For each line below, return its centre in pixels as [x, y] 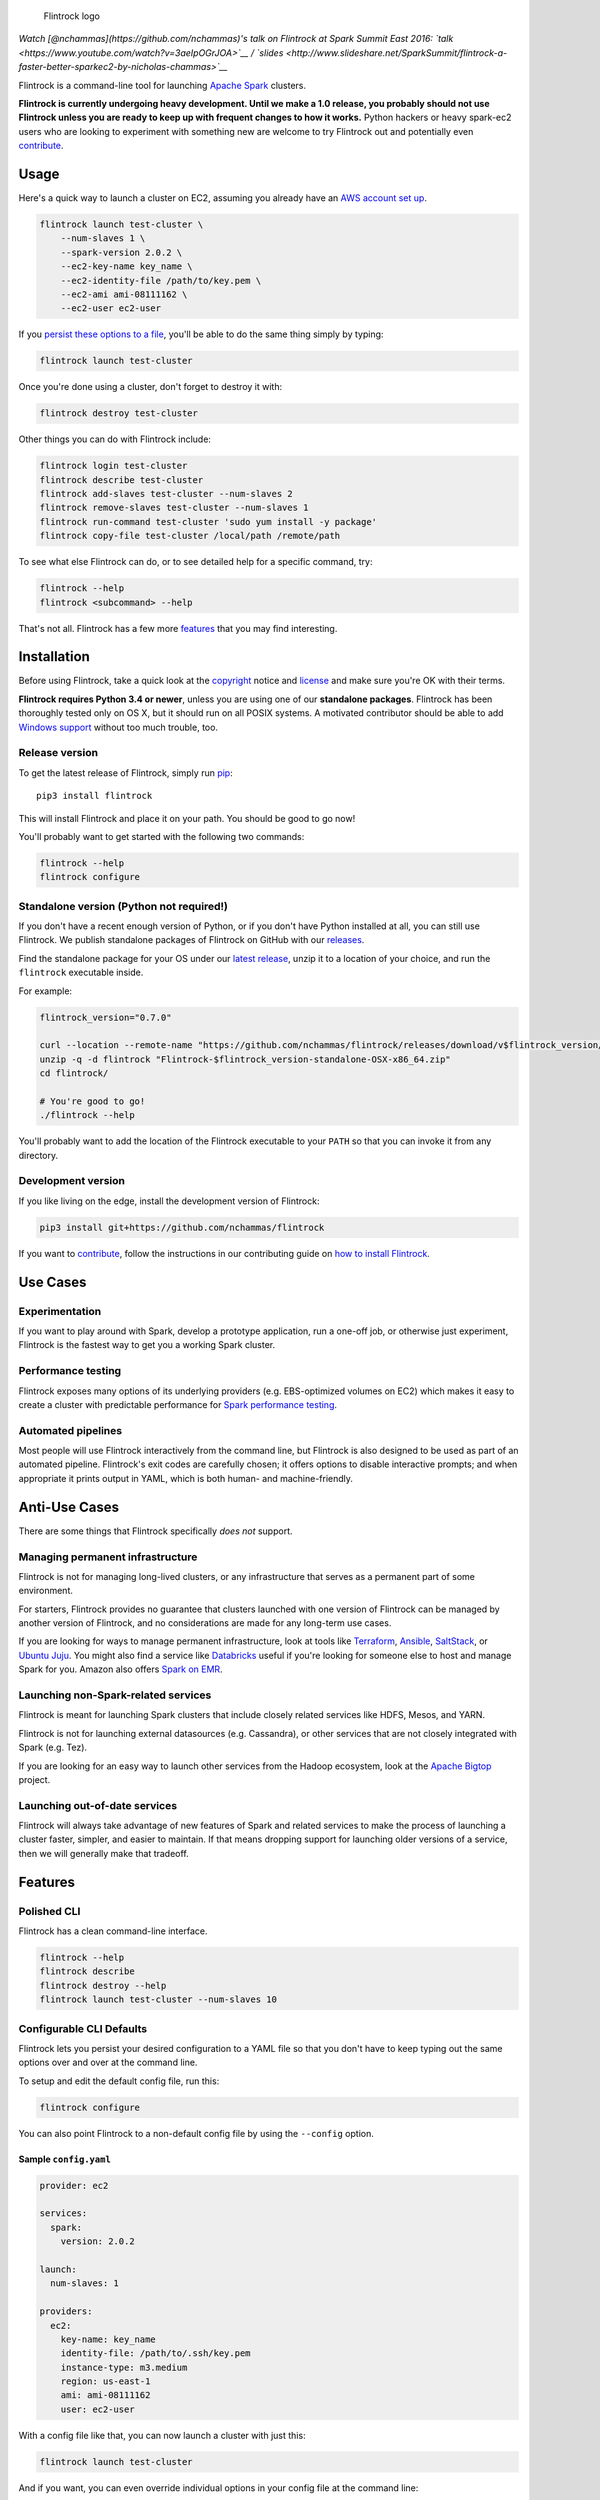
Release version [58, 753]
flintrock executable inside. [81, 972]
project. [34, 1779]
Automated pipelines [70, 1430]
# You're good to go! [92, 1101]
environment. [46, 1591]
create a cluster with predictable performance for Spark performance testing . [178, 1404]
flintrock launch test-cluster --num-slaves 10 [158, 1999]
